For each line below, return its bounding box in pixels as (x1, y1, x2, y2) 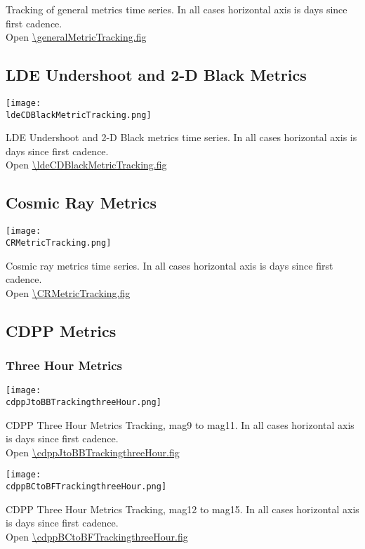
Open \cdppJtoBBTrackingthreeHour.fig (6, 444, 180, 459)
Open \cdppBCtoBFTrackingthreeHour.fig (6, 529, 188, 543)
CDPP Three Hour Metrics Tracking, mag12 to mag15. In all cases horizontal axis (6, 501, 359, 516)
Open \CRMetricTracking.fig (6, 285, 131, 300)
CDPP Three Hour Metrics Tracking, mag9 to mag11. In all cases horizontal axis (6, 417, 354, 432)
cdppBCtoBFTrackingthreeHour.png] (6, 482, 167, 492)
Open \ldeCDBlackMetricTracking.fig (6, 157, 167, 172)
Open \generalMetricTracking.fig (6, 29, 147, 44)
